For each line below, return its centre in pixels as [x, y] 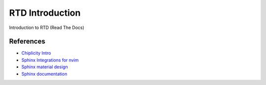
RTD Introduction [45, 13]
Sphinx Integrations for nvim [50, 60]
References [27, 42]
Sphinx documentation [44, 74]
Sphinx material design [45, 67]
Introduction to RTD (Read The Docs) [47, 28]
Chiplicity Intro [36, 53]
